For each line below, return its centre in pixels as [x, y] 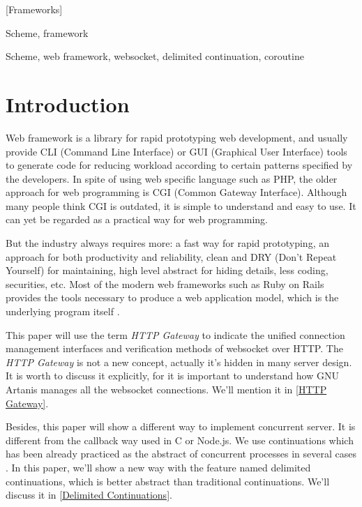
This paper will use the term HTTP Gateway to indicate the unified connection [175, 334]
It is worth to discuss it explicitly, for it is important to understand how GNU [172, 376]
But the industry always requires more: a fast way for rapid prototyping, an [167, 243]
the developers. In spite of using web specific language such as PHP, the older [172, 178]
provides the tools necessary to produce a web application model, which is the [172, 297]
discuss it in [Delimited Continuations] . [89, 495]
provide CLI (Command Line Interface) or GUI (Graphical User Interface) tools [176, 151]
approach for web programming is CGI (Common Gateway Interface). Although [176, 192]
